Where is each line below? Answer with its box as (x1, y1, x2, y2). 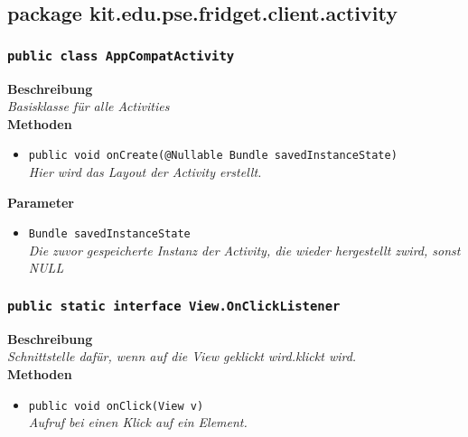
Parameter (7, 192, 74, 211)
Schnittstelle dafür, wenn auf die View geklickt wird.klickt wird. (7, 347, 357, 366)
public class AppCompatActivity (7, 48, 235, 63)
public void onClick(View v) (28, 399, 204, 413)
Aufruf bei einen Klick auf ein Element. (28, 413, 248, 432)
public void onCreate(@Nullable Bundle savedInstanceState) (28, 149, 398, 163)
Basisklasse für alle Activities (7, 97, 170, 116)
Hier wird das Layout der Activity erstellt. (28, 163, 262, 181)
